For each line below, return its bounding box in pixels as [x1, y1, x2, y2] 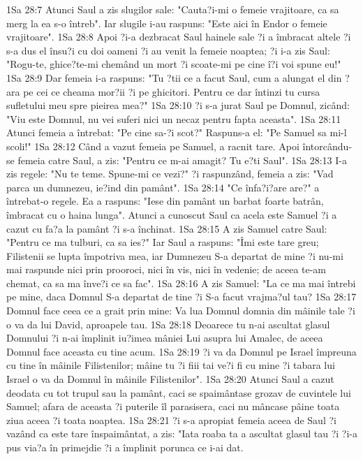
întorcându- [302, 138, 353, 153]
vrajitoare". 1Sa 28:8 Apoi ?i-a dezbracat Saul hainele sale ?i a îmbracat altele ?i [6, 29, 351, 44]
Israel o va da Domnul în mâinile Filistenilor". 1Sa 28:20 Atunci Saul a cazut [6, 372, 334, 386]
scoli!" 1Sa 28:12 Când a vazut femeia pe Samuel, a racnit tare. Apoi [6, 138, 299, 153]
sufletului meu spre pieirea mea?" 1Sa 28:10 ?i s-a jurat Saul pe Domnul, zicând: [6, 98, 350, 112]
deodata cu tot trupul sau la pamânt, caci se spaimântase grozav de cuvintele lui [6, 385, 351, 400]
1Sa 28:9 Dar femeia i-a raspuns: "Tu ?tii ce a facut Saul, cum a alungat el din [6, 70, 342, 85]
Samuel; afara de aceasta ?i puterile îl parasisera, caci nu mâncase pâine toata [6, 399, 340, 414]
